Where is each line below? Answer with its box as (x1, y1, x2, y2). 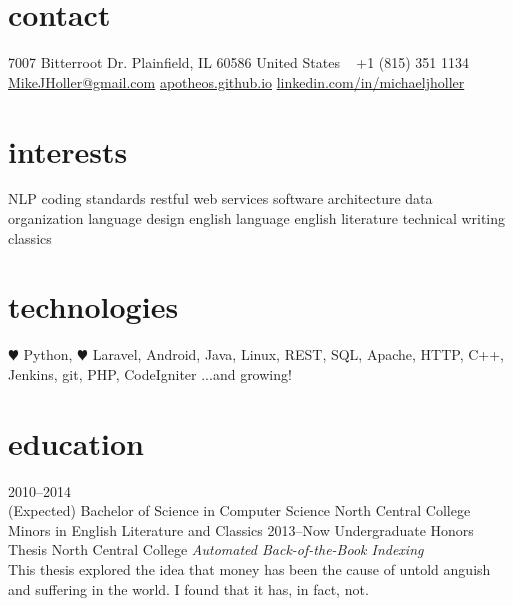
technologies (8, 286, 179, 327)
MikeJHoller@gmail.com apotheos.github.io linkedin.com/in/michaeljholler (8, 71, 465, 92)
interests (8, 130, 128, 171)
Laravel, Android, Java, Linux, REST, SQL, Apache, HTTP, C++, (92, 344, 505, 365)
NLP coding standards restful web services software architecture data (8, 188, 433, 209)
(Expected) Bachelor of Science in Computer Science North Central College (8, 500, 471, 521)
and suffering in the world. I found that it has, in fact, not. (8, 578, 369, 599)
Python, (23, 344, 73, 365)
